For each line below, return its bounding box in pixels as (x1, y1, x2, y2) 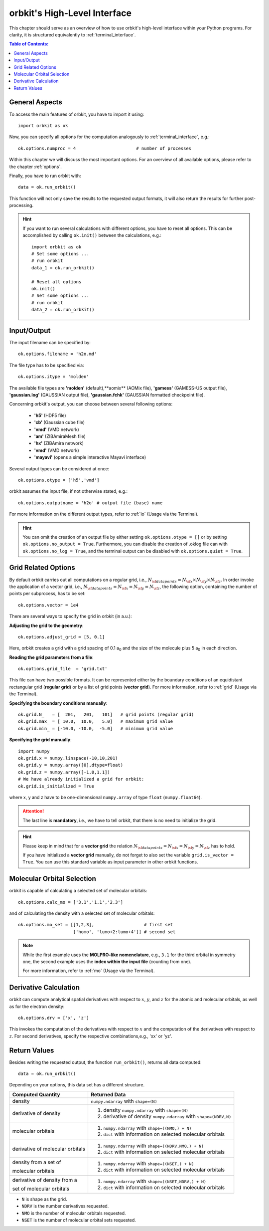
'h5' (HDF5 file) (34, 412, 67, 418)
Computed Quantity (12, 1091, 60, 1098)
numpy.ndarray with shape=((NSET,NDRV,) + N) (103, 1178, 207, 1185)
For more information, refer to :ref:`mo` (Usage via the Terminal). (22, 968, 155, 974)
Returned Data (90, 1091, 126, 1098)
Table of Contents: (9, 41, 49, 47)
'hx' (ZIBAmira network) (34, 440, 84, 446)
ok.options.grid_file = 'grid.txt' (18, 666, 108, 672)
